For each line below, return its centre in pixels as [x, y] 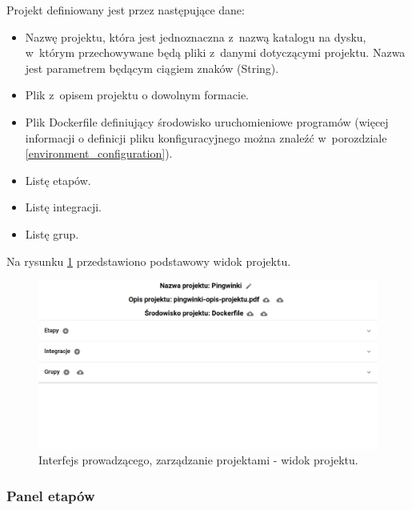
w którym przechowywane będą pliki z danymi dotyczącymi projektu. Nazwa [215, 52]
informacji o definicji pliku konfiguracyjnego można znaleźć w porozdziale [206, 137]
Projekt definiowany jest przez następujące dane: [126, 10]
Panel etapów [51, 495]
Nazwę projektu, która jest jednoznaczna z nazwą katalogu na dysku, [196, 36]
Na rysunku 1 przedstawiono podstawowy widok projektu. [149, 261]
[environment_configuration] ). [99, 153]
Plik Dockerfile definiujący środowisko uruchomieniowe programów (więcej [207, 121]
